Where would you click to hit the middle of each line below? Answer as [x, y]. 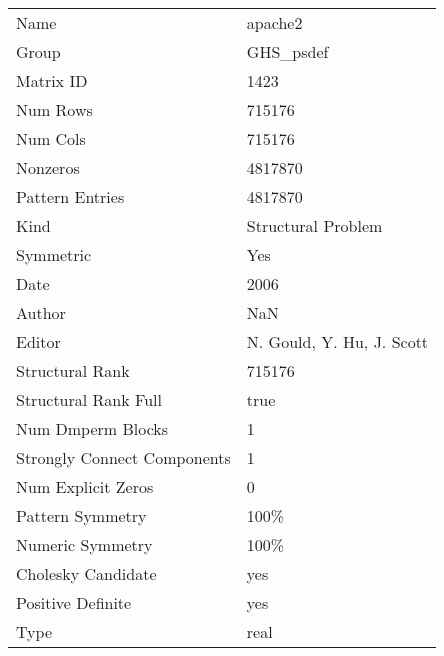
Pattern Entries [70, 196]
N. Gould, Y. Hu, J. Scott [337, 341]
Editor [38, 341]
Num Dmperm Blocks [92, 428]
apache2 [274, 22]
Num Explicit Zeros [85, 486]
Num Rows [54, 109]
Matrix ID [52, 80]
